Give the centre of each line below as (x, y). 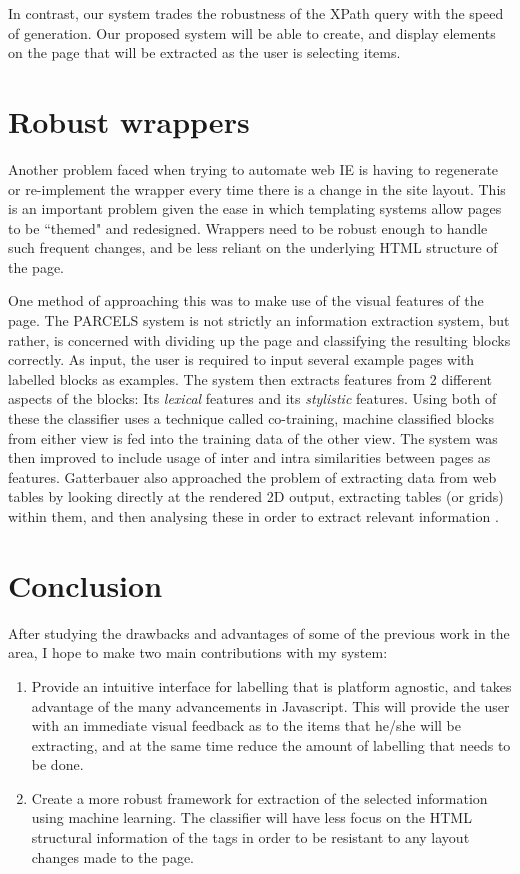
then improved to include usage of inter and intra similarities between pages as (249, 457)
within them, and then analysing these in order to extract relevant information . (253, 516)
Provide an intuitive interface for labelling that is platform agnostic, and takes (271, 685)
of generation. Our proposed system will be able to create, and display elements (252, 32)
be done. (57, 764)
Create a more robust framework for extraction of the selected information (259, 797)
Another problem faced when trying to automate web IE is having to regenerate (253, 168)
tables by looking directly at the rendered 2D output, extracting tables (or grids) (256, 496)
